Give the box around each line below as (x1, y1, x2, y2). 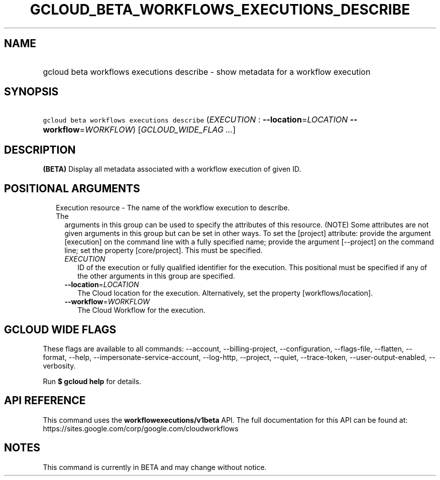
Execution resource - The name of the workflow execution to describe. (56, 203, 290, 212)
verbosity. (43, 361, 76, 370)
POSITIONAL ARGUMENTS (4, 182, 140, 195)
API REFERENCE (4, 394, 86, 407)
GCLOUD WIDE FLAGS (4, 323, 117, 336)
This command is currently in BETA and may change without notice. (43, 462, 267, 471)
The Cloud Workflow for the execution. (77, 306, 205, 315)
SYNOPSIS (4, 85, 59, 98)
